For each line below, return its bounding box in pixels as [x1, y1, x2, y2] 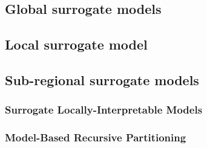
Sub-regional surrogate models [5, 70, 199, 89]
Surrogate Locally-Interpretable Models [5, 102, 203, 117]
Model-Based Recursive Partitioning [5, 130, 186, 145]
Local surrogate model [5, 35, 148, 54]
